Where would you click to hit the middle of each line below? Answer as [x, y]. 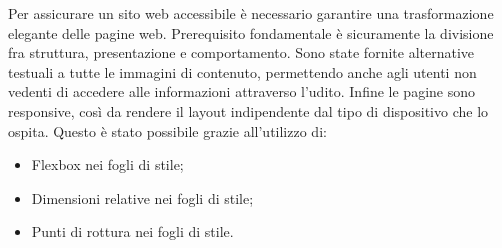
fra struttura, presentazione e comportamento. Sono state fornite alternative [241, 52]
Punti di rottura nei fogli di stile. [132, 231]
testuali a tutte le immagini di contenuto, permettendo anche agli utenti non [242, 71]
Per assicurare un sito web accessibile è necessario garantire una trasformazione [251, 13]
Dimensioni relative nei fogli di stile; [142, 197]
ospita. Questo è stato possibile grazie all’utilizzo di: [167, 130]
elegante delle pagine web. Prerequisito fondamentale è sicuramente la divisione [251, 32]
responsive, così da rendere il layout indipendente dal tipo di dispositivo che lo [248, 110]
